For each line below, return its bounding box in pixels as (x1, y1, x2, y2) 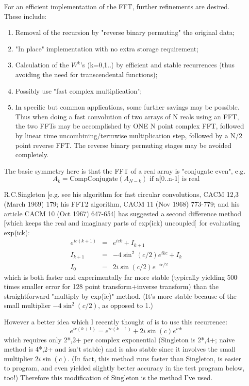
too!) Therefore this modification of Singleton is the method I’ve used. (4, 372, 213, 382)
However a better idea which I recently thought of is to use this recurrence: (4, 316, 228, 326)
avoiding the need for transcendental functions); (15, 69, 158, 79)
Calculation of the (15, 60, 69, 70)
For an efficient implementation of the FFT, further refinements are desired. (4, 1, 230, 11)
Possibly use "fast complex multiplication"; (15, 85, 142, 96)
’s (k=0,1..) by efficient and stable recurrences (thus (80, 60, 234, 70)
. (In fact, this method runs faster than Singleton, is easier (67, 353, 242, 363)
